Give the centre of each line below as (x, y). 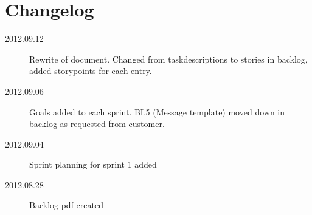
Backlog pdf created (66, 205)
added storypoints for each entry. (91, 71)
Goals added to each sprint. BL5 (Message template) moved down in (157, 111)
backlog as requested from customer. (97, 124)
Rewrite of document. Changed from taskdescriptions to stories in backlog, (168, 59)
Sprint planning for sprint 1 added (93, 164)
